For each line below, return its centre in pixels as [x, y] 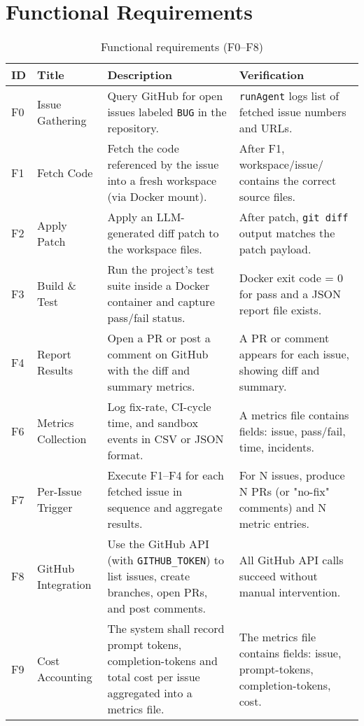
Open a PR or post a [159, 338]
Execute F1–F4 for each [166, 475]
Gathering [62, 120]
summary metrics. [151, 386]
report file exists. [280, 309]
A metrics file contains [294, 414]
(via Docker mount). [157, 197]
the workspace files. [155, 249]
